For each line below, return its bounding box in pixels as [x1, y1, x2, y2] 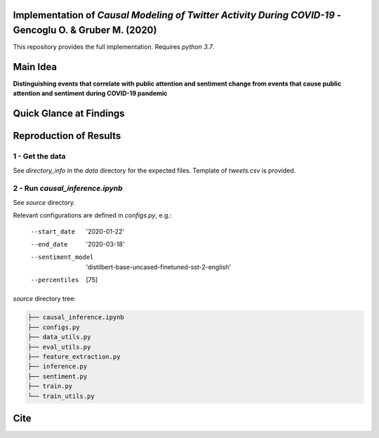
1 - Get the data [13, 152, 66, 161]
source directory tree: [13, 295, 77, 303]
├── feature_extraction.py [27, 353, 121, 361]
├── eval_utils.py [27, 343, 91, 351]
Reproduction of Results [13, 130, 121, 142]
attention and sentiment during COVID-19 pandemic [13, 89, 168, 98]
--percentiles [30, 276, 79, 284]
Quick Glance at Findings [13, 107, 126, 119]
